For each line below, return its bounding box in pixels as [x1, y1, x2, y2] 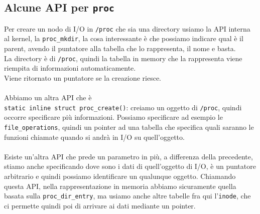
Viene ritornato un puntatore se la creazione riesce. [4, 72, 161, 83]
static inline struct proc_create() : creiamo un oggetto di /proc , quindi [4, 102, 242, 112]
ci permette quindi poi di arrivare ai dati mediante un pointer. [4, 200, 196, 210]
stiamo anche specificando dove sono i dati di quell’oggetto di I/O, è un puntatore [4, 161, 256, 171]
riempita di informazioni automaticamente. [4, 63, 136, 73]
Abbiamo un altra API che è [4, 92, 92, 103]
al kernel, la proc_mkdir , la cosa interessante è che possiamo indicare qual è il [4, 33, 243, 44]
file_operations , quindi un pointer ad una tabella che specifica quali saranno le [4, 121, 254, 132]
